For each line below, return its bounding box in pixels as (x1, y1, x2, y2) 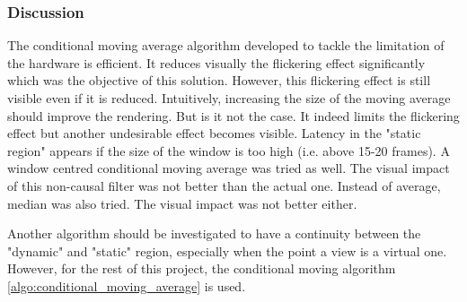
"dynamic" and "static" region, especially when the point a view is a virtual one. (7, 241, 447, 260)
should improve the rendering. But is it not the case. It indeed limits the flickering (7, 106, 460, 125)
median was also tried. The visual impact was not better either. (7, 194, 357, 212)
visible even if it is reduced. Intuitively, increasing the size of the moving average (7, 89, 451, 107)
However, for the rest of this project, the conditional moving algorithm (7, 259, 396, 278)
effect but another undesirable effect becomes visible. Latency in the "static (7, 124, 421, 142)
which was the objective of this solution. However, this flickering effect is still (7, 71, 431, 90)
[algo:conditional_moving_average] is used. (7, 276, 246, 295)
